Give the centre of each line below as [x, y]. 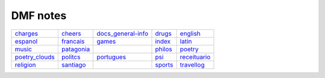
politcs [71, 57]
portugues [111, 57]
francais [73, 41]
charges [26, 33]
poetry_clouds [35, 57]
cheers [71, 33]
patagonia [76, 49]
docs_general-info [122, 33]
